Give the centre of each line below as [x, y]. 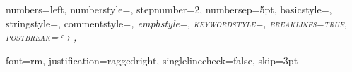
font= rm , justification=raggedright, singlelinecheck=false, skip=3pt [152, 60]
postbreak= [32, 37]
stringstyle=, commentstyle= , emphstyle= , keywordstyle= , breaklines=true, [177, 23]
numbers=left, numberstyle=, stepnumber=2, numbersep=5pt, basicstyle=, [169, 9]
